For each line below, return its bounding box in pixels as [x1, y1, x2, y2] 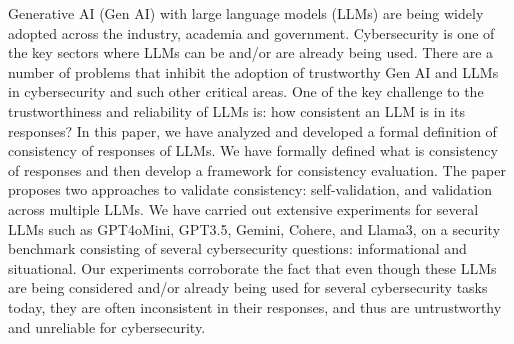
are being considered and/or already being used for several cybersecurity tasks [8, 277, 488, 298]
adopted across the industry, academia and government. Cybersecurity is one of [8, 22, 495, 43]
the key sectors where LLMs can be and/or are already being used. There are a [8, 42, 494, 63]
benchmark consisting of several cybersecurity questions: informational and [8, 238, 467, 259]
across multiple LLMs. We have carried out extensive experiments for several [8, 198, 479, 219]
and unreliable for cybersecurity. [8, 316, 206, 337]
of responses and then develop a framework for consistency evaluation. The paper [8, 159, 506, 180]
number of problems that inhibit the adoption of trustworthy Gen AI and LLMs [8, 61, 499, 82]
